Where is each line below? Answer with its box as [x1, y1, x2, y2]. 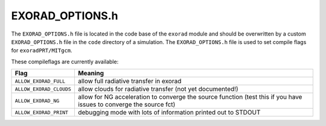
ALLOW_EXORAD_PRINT [14, 109, 69, 116]
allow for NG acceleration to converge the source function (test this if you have [77, 93, 302, 101]
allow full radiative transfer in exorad [77, 77, 182, 86]
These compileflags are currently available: [11, 58, 119, 65]
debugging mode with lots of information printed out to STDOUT [77, 109, 261, 117]
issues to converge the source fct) [77, 100, 176, 109]
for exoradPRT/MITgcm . [11, 47, 72, 54]
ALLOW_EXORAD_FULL [14, 78, 66, 84]
